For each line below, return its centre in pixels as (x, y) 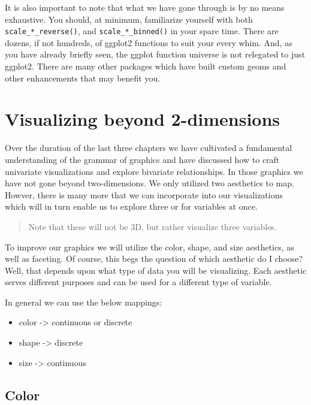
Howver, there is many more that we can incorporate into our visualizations (144, 194)
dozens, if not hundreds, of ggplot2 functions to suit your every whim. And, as (149, 42)
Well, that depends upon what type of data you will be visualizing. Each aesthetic (156, 270)
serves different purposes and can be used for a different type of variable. (138, 282)
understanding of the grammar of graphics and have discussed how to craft (142, 159)
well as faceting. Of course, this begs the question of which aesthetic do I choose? (154, 259)
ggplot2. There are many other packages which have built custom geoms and (146, 66)
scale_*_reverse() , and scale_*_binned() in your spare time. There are (142, 31)
